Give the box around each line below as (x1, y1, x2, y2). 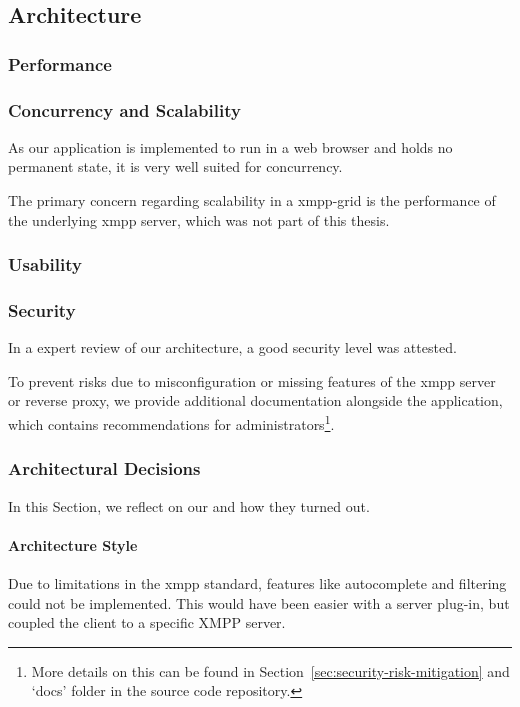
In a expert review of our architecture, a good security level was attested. (8, 337, 457, 358)
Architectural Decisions (8, 456, 201, 481)
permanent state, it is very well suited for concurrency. (8, 156, 343, 177)
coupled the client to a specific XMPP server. (8, 612, 286, 633)
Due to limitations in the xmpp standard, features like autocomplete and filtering (8, 572, 507, 593)
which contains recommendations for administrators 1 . (8, 411, 335, 434)
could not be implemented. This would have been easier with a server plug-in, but (8, 592, 510, 613)
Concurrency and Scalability (8, 97, 241, 122)
